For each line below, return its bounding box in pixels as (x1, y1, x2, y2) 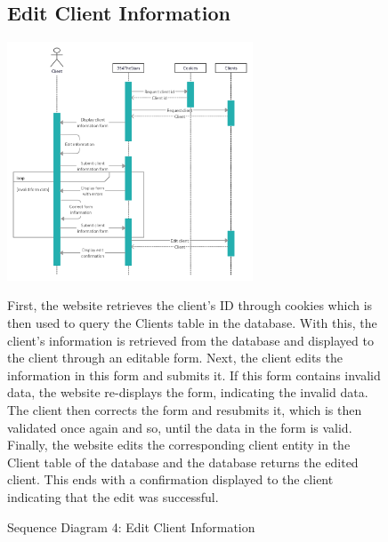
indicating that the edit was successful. (7, 487, 219, 506)
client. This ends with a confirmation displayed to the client (7, 470, 334, 489)
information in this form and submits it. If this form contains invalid (7, 365, 381, 384)
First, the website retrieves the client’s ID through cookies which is (7, 296, 373, 315)
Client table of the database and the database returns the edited (7, 452, 359, 471)
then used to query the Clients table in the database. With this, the (7, 313, 377, 331)
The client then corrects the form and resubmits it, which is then (7, 400, 362, 418)
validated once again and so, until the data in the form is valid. (7, 418, 352, 436)
